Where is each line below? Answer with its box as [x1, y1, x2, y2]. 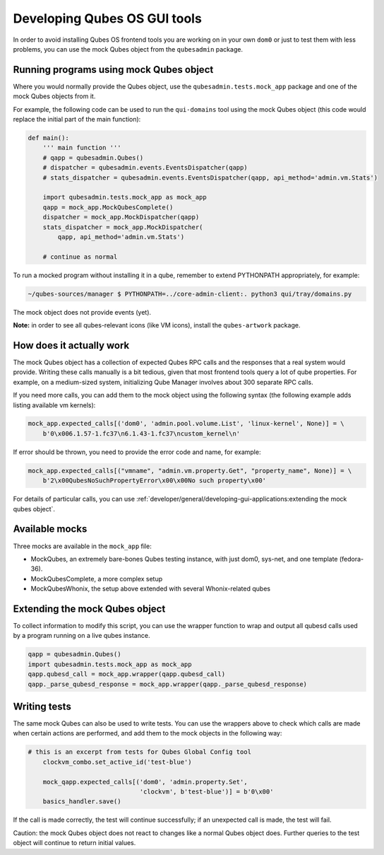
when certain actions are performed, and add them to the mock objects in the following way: [13, 729, 282, 738]
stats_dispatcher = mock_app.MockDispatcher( [42, 223, 203, 231]
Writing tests [13, 700, 72, 712]
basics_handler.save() [42, 798, 121, 805]
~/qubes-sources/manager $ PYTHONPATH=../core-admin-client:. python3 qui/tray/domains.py [28, 290, 352, 298]
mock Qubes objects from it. [13, 92, 96, 100]
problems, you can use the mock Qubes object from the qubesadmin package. [13, 45, 244, 53]
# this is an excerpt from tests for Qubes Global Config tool [28, 748, 252, 756]
